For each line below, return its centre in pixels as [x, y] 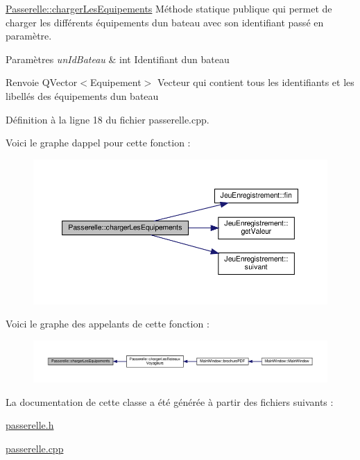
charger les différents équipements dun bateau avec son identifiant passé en [165, 22]
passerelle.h [30, 425]
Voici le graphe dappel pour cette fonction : [98, 143]
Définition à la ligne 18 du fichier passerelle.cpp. [108, 119]
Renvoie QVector [42, 82]
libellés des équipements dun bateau [82, 95]
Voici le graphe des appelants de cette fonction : [108, 324]
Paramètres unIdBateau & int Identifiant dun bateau [118, 59]
